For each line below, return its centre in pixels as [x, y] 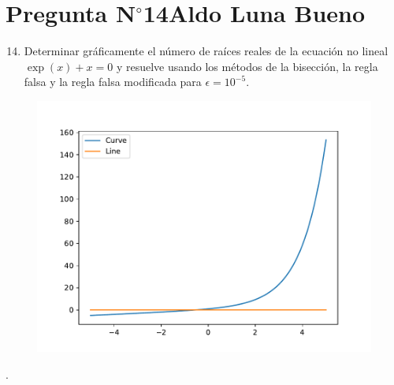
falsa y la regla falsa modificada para [113, 82]
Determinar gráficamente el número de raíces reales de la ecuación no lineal [206, 51]
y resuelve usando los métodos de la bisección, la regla [247, 66]
